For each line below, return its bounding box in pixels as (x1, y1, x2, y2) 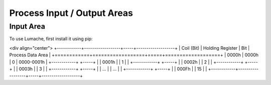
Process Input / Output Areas (9, 7, 133, 18)
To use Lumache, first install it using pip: (9, 36, 93, 42)
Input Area (9, 22, 45, 31)
